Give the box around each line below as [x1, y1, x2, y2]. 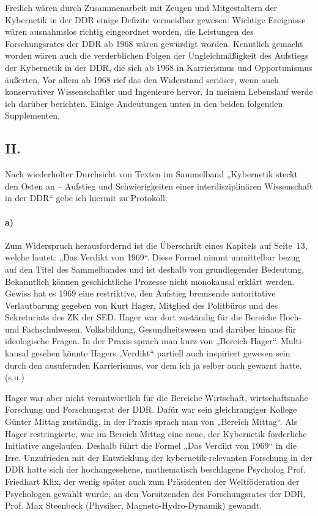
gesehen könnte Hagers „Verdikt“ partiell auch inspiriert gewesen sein [31, 347, 290, 359]
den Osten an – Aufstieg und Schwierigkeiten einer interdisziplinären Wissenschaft [5, 179, 313, 192]
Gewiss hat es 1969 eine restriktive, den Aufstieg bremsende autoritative [5, 287, 276, 300]
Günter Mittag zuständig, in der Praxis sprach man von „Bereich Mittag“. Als [5, 415, 298, 428]
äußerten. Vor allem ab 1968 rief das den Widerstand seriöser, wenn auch [5, 73, 279, 86]
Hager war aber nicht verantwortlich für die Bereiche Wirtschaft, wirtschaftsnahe [5, 391, 308, 404]
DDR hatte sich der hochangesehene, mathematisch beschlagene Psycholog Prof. [5, 463, 306, 476]
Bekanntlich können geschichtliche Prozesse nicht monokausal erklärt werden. [5, 275, 295, 287]
